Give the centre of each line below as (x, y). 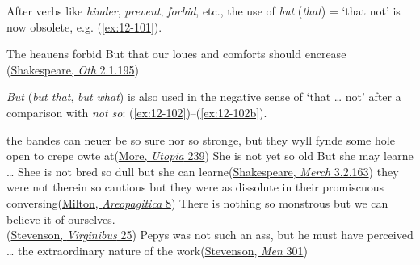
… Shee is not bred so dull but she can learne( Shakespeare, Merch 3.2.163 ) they (203, 171)
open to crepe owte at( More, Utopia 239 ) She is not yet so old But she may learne (210, 156)
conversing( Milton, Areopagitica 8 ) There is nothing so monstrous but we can (197, 202)
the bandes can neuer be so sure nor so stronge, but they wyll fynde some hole (201, 139)
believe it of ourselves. (61, 219)
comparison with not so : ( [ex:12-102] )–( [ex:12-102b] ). (137, 112)
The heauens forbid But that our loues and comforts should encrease (176, 54)
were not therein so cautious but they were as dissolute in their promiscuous (195, 187)
